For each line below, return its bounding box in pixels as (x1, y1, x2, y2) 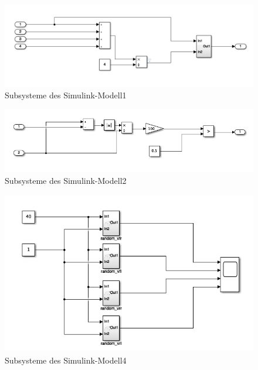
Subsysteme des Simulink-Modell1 (5, 88, 127, 101)
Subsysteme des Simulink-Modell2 (5, 174, 127, 187)
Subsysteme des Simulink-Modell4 (5, 354, 127, 366)
